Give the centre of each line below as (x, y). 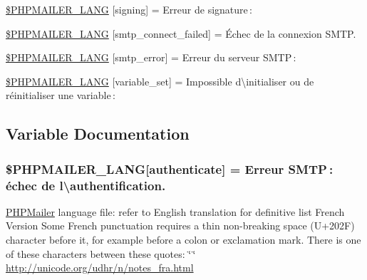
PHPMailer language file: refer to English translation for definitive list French (175, 211)
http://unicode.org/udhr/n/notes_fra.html (100, 268)
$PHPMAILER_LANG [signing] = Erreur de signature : (129, 9)
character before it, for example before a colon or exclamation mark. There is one (183, 240)
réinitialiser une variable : (61, 95)
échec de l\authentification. (86, 185)
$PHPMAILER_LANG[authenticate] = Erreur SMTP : (170, 168)
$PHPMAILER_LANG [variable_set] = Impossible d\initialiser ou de (160, 81)
